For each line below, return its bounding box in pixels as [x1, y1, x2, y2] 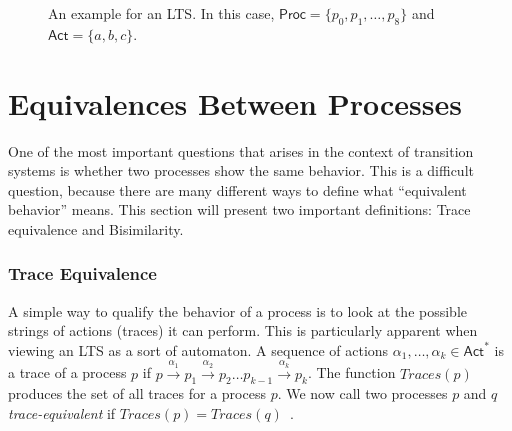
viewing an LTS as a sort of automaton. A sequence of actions [8, 339, 389, 360]
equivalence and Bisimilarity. [8, 218, 184, 239]
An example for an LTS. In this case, [48, 3, 275, 23]
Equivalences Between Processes [8, 82, 462, 123]
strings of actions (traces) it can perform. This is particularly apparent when [8, 320, 478, 341]
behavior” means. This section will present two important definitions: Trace [8, 199, 471, 220]
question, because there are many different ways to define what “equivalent [8, 179, 467, 200]
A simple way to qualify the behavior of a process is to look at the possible [8, 300, 468, 321]
